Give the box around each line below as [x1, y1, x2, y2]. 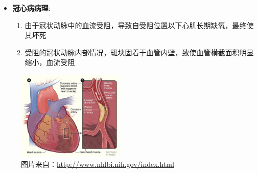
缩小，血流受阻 [25, 57, 75, 68]
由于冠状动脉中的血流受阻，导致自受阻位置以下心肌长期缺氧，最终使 [25, 19, 254, 30]
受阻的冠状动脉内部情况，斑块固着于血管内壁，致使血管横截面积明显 [25, 47, 254, 57]
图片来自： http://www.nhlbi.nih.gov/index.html [21, 158, 174, 169]
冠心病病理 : [12, 3, 51, 13]
